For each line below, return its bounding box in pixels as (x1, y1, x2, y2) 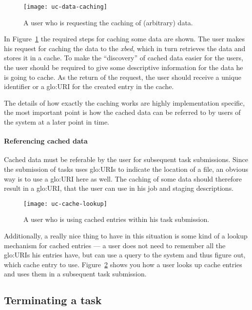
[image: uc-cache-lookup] (23, 200, 107, 207)
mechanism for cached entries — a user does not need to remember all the (4, 240, 226, 250)
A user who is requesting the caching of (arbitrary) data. (23, 17, 193, 27)
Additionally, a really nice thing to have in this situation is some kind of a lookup (4, 231, 248, 241)
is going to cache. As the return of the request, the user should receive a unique (4, 72, 242, 82)
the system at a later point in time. (4, 117, 110, 127)
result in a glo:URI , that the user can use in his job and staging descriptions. (4, 183, 234, 193)
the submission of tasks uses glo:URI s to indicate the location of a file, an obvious (4, 164, 248, 174)
